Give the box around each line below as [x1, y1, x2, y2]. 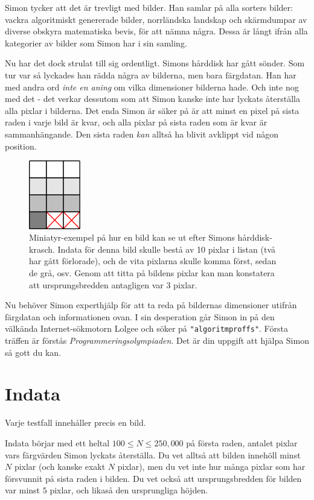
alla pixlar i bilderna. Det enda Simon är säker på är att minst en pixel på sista [5, 104, 300, 116]
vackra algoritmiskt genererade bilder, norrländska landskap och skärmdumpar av [5, 13, 307, 25]
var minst [5, 484, 40, 496]
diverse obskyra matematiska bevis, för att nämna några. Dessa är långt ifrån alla [5, 25, 308, 37]
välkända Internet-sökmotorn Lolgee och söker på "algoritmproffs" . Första [5, 322, 288, 335]
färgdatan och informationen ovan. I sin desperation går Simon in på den [5, 310, 275, 323]
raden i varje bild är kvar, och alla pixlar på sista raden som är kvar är [5, 116, 268, 128]
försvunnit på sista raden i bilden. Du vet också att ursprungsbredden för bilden [5, 472, 302, 484]
